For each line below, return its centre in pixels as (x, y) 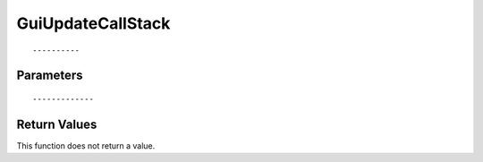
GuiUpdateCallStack (93, 23)
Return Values (57, 124)
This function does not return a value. (86, 145)
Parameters (50, 76)
